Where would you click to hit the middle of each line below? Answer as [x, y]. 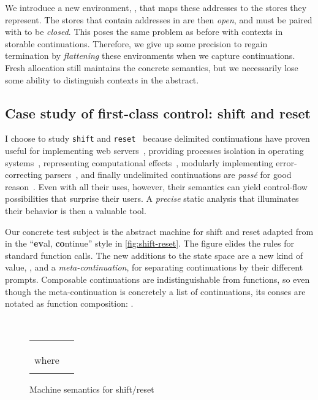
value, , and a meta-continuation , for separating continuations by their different [154, 267]
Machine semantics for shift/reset [92, 389]
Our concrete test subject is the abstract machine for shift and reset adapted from [159, 231]
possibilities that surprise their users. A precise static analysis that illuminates [152, 198]
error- [286, 162]
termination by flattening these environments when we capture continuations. [150, 56]
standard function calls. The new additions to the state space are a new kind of [154, 255]
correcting [24, 175]
